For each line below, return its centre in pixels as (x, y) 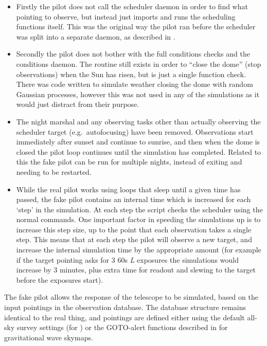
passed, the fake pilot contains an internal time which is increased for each (133, 199)
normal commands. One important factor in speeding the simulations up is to (138, 219)
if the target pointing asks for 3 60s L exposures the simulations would (127, 259)
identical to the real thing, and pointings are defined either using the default (124, 317)
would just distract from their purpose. (78, 104)
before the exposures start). (60, 279)
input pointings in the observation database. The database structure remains (125, 307)
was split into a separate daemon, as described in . (96, 36)
